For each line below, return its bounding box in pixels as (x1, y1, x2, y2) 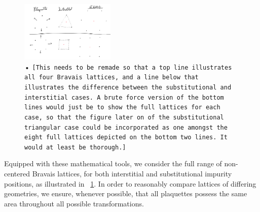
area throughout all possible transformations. (4, 198, 144, 208)
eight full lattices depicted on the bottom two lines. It (24, 134, 228, 141)
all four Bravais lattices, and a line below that (24, 74, 199, 81)
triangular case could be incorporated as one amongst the (24, 124, 228, 131)
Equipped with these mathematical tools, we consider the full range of (4, 158, 222, 169)
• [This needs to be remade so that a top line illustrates (24, 61, 232, 72)
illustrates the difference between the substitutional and (24, 83, 232, 91)
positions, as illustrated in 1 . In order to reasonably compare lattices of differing (4, 178, 256, 189)
